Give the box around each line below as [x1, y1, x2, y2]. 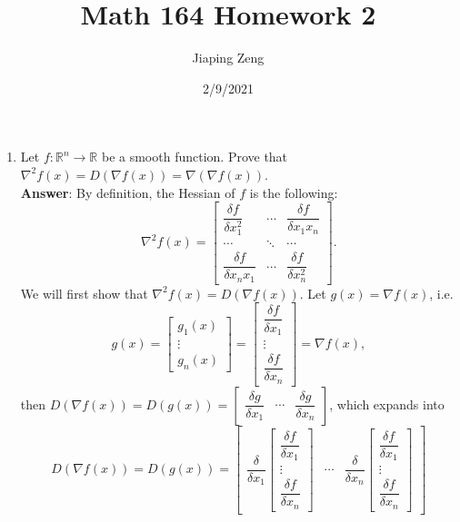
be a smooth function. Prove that [101, 147, 288, 166]
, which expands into [329, 394, 445, 413]
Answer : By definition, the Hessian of [20, 182, 235, 202]
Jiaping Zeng [192, 48, 265, 67]
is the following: [249, 182, 338, 202]
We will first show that [20, 283, 148, 302]
